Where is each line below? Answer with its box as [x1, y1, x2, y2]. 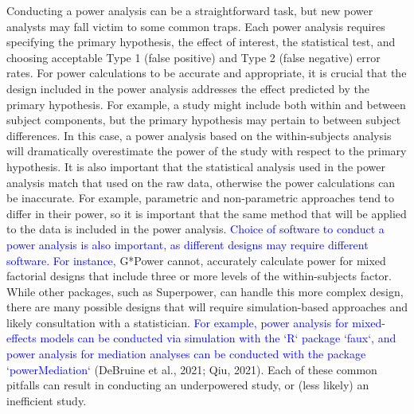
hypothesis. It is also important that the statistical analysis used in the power [6, 158, 385, 174]
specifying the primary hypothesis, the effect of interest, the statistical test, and [6, 33, 396, 50]
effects [6, 330, 37, 346]
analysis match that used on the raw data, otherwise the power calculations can [6, 174, 396, 190]
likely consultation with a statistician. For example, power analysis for [6, 314, 349, 330]
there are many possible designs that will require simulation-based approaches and [6, 299, 408, 315]
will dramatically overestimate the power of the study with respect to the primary [6, 143, 407, 159]
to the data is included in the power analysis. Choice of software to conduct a [6, 221, 385, 237]
